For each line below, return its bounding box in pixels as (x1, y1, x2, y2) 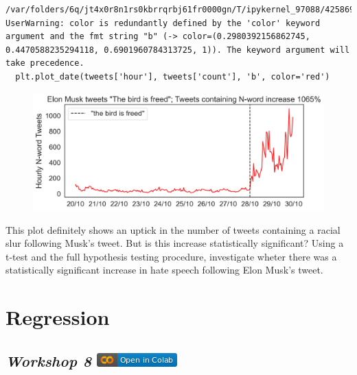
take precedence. (5, 58, 84, 69)
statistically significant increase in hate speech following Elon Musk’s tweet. (5, 263, 323, 277)
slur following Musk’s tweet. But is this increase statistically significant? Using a (5, 236, 344, 250)
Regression (5, 303, 110, 331)
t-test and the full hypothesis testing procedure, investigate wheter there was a (5, 249, 337, 263)
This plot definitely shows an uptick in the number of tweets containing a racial (5, 222, 341, 237)
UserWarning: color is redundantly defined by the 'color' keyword (5, 18, 321, 28)
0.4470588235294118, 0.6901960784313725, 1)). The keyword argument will (5, 45, 350, 55)
